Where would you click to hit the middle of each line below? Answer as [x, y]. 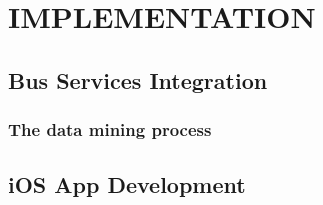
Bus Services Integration [138, 79]
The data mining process [110, 129]
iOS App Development [127, 184]
